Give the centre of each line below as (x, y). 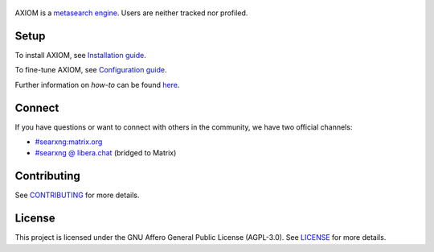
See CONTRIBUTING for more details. (77, 195)
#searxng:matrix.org (69, 142)
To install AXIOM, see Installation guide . (80, 55)
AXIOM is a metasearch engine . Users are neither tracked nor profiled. (131, 13)
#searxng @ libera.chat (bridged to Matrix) (106, 153)
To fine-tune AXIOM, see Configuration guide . (91, 70)
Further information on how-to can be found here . (97, 85)
